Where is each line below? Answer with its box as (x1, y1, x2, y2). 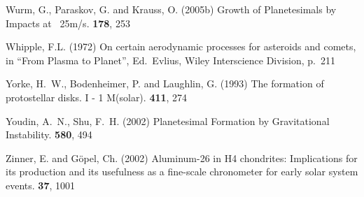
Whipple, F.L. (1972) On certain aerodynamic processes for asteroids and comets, (6, 39, 356, 54)
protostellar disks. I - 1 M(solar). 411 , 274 (6, 89, 188, 104)
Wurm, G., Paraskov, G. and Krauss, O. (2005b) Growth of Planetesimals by (6, 2, 337, 16)
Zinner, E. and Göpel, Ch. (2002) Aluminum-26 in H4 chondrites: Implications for (6, 150, 358, 165)
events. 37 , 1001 (6, 177, 76, 192)
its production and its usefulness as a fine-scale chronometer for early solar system (6, 164, 358, 179)
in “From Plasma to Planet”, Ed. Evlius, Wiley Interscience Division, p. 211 (6, 52, 335, 67)
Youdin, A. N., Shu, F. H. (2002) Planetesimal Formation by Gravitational (6, 113, 330, 128)
